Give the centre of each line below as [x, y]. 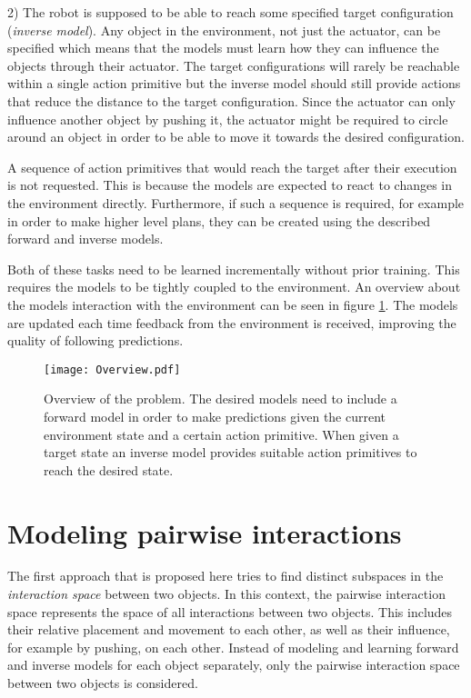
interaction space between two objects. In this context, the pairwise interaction [226, 594]
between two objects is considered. [103, 683]
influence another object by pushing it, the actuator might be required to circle [228, 119]
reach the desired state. [109, 469]
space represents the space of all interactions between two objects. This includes [230, 611]
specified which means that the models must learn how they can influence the [223, 48]
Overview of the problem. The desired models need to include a [220, 399]
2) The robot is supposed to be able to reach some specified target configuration [230, 12]
